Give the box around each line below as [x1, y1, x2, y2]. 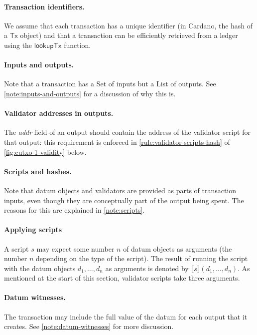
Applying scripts [4, 224, 62, 235]
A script [4, 243, 29, 254]
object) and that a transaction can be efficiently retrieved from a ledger [20, 30, 238, 40]
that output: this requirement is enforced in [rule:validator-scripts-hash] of [4, 136, 230, 147]
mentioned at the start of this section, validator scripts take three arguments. [4, 273, 240, 283]
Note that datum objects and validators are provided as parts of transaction [4, 185, 237, 195]
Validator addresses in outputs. [4, 108, 114, 118]
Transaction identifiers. [4, 1, 85, 11]
